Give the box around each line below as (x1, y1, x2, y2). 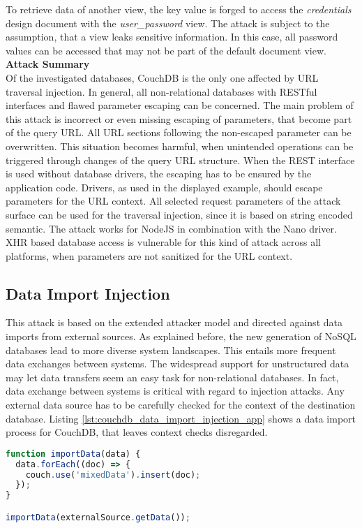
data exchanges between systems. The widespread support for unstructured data (6, 356, 349, 371)
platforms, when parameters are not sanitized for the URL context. (6, 248, 293, 263)
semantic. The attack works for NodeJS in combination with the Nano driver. (6, 221, 337, 235)
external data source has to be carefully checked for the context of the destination (6, 397, 356, 412)
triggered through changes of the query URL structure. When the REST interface (6, 152, 355, 167)
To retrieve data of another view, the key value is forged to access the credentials (6, 2, 352, 16)
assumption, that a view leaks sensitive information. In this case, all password (6, 29, 338, 44)
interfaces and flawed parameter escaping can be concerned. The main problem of (6, 98, 354, 112)
